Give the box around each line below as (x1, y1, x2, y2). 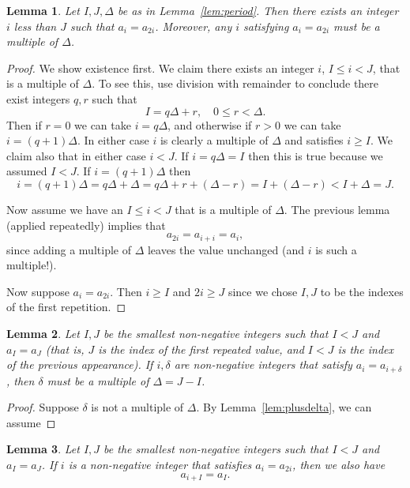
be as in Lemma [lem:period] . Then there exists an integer (117, 2, 399, 18)
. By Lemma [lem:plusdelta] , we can (196, 399, 372, 415)
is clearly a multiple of (160, 132, 269, 148)
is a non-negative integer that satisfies (68, 456, 252, 472)
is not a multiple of (91, 399, 184, 415)
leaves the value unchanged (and (147, 241, 304, 257)
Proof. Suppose (6, 399, 79, 415)
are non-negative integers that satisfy (174, 356, 352, 373)
